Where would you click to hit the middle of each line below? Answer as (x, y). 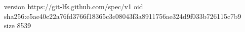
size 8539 (18, 25)
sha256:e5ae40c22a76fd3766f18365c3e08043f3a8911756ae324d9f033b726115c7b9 (122, 16)
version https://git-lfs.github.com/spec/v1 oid (74, 6)
